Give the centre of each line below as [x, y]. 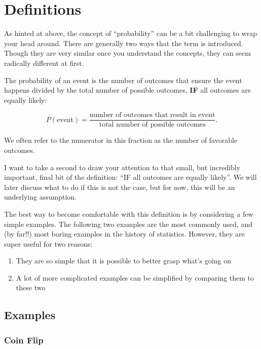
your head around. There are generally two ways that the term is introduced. [124, 43]
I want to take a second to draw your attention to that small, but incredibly [122, 167]
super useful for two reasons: [48, 243]
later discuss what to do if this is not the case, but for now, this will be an [120, 187]
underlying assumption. [40, 197]
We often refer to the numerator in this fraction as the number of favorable [121, 140]
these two [31, 287]
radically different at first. [44, 63]
